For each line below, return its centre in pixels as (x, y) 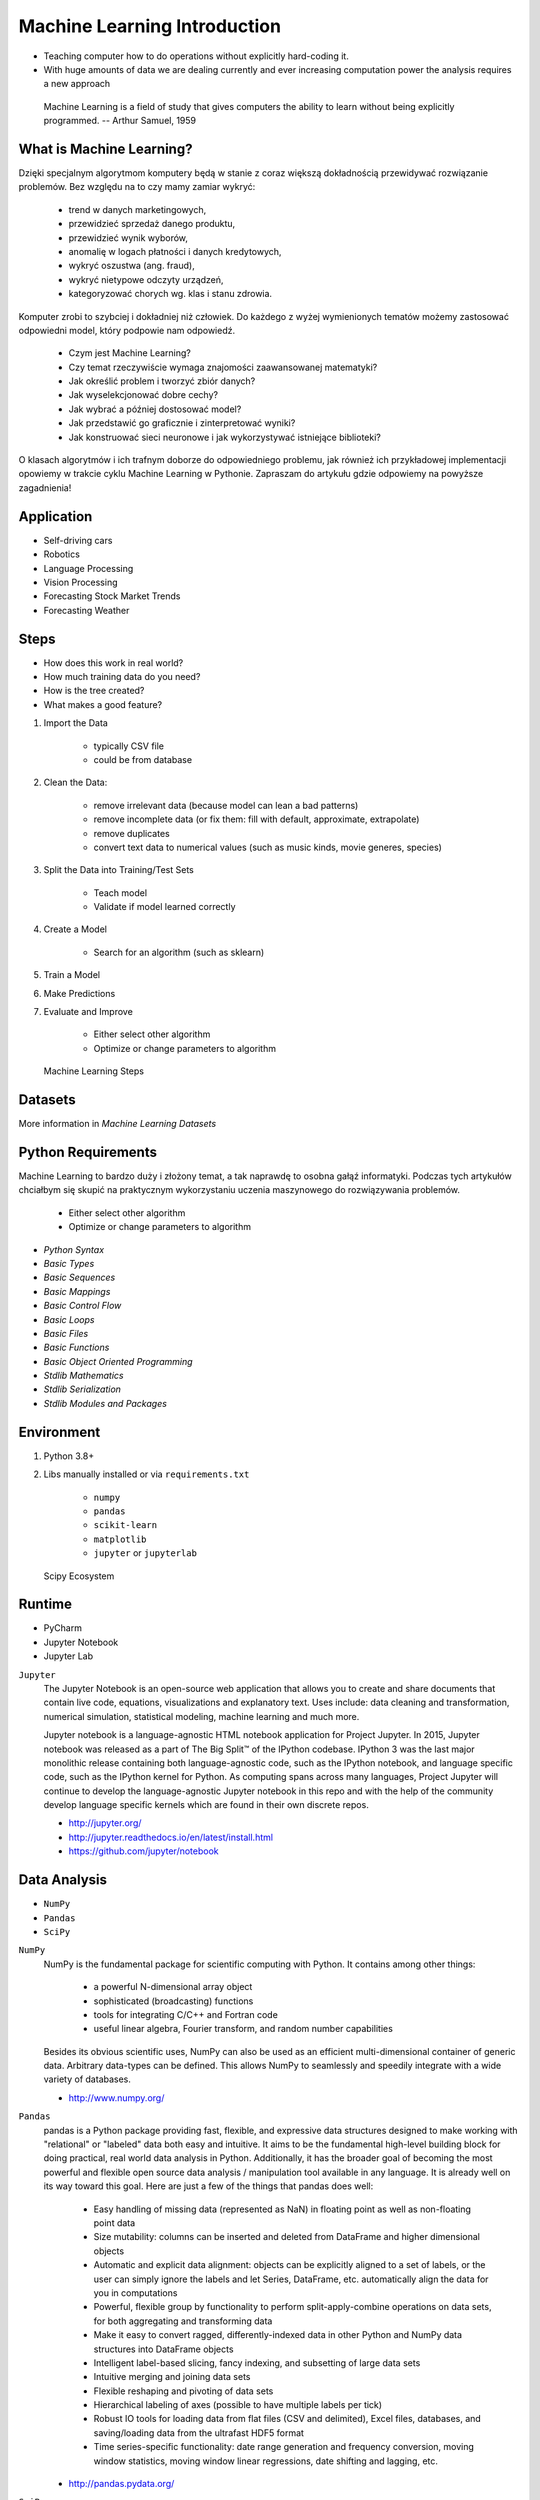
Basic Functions (76, 1347)
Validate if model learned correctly (164, 907)
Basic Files (66, 1333)
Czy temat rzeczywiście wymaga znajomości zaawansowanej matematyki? (223, 367)
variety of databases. (87, 2079)
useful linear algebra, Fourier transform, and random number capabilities (243, 2029)
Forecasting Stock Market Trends (112, 596)
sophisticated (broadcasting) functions (173, 2001)
